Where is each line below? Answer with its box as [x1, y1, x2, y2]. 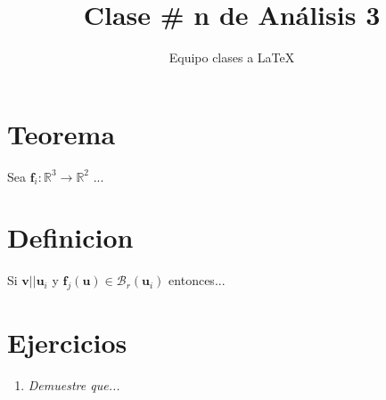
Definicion [7, 219, 134, 256]
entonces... [168, 271, 226, 290]
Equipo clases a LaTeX [168, 48, 295, 67]
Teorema [7, 115, 116, 151]
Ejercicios [7, 324, 127, 361]
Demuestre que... [28, 376, 120, 395]
